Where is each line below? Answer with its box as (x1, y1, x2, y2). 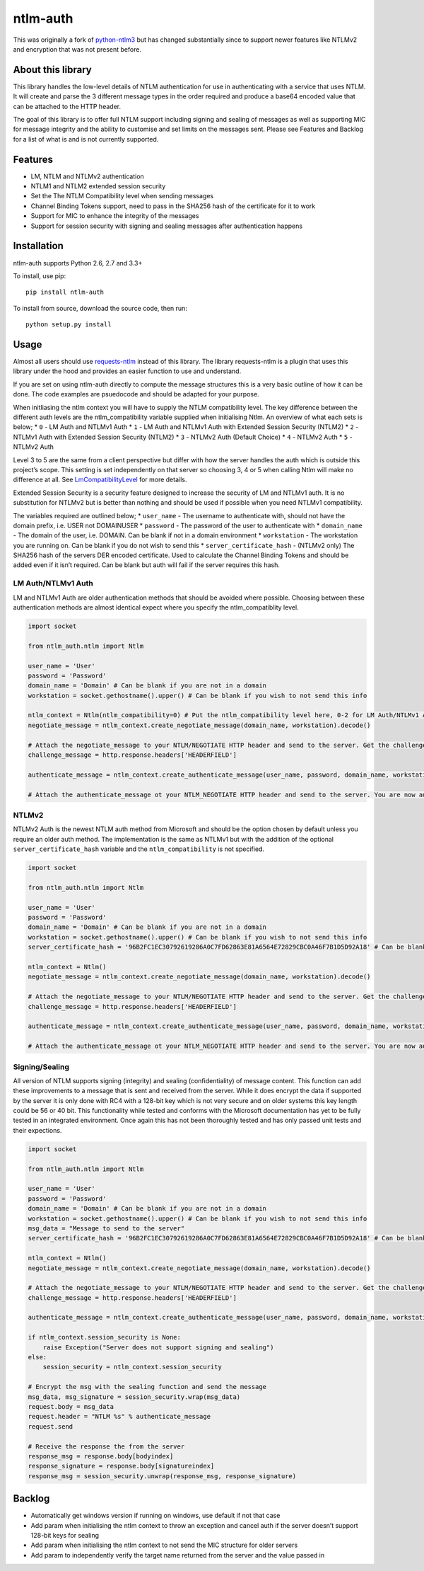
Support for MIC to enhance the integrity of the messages (30, 212, 199, 220)
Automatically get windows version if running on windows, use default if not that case (30, 1512, 281, 1520)
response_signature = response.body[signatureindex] (28, 1462, 215, 1470)
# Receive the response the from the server (28, 1442, 185, 1451)
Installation (13, 240, 64, 252)
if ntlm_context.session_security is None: (28, 1333, 182, 1342)
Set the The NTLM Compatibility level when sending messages (30, 192, 214, 200)
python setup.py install (25, 321, 112, 329)
